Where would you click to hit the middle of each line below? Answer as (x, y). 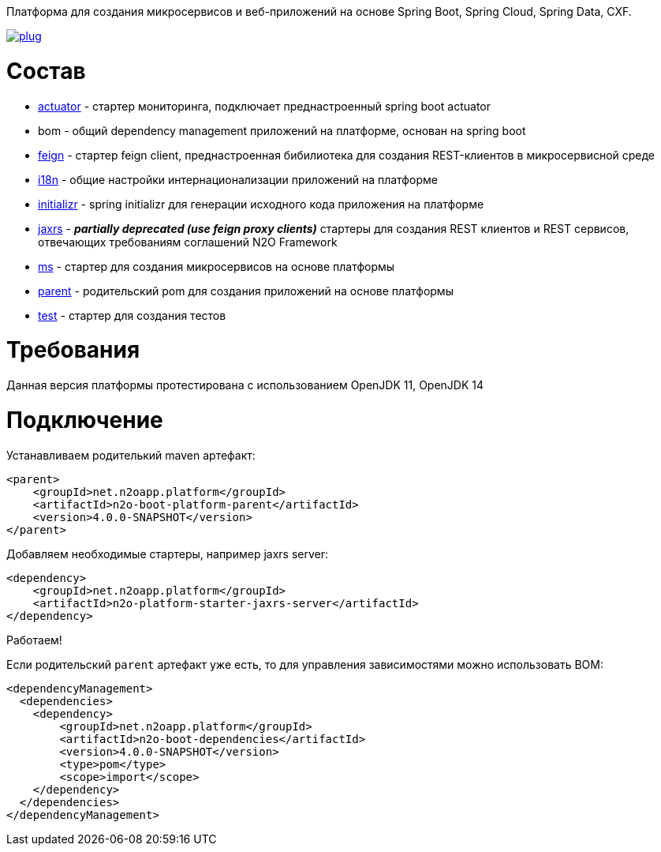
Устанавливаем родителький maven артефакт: (131, 455)
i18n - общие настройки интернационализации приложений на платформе (238, 179)
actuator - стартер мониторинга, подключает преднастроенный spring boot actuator (265, 106)
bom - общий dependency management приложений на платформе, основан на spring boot (282, 130)
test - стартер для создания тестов (132, 315)
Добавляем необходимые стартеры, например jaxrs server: (168, 554)
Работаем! (34, 640)
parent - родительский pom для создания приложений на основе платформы (246, 291)
